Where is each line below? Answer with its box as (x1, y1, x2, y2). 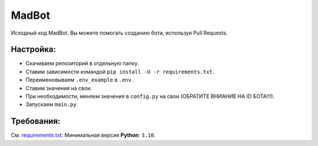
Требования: (11, 116, 61, 126)
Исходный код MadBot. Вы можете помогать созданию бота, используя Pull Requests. (11, 29, 228, 36)
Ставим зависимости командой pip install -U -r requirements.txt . (25, 68, 214, 75)
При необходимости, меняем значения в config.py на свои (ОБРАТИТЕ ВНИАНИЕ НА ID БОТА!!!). (25, 93, 275, 100)
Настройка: (11, 45, 56, 55)
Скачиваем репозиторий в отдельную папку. (25, 60, 139, 67)
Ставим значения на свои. (25, 84, 92, 91)
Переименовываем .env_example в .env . (25, 76, 133, 83)
